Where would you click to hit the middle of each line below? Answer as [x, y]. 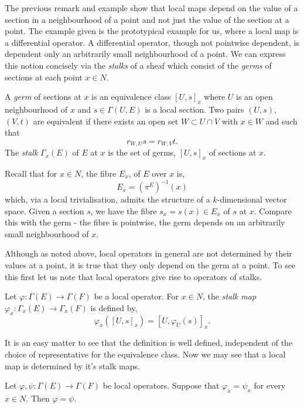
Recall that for [31, 173]
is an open [255, 97]
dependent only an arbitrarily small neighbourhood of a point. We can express [145, 54]
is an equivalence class [131, 97]
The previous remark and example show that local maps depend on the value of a [151, 8]
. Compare [273, 210]
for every [270, 385]
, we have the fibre [124, 210]
